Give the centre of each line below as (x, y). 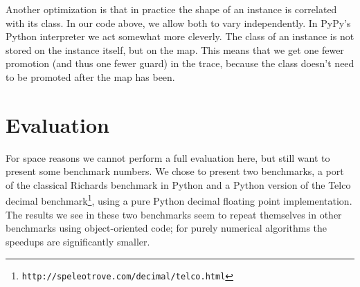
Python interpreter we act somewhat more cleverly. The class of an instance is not (180, 36)
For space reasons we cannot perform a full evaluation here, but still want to (168, 157)
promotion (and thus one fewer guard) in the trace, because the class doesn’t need (180, 63)
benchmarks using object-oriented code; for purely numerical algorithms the (166, 228)
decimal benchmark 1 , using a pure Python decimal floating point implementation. (179, 200)
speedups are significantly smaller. (78, 241)
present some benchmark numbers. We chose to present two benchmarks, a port (175, 171)
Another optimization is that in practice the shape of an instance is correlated (171, 9)
